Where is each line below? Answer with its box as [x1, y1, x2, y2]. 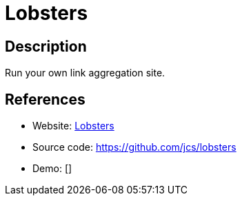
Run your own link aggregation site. [5, 67, 165, 79]
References [5, 90, 85, 108]
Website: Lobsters [32, 120, 114, 132]
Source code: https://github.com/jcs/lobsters [32, 141, 236, 154]
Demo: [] [32, 162, 72, 175]
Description [5, 37, 87, 55]
